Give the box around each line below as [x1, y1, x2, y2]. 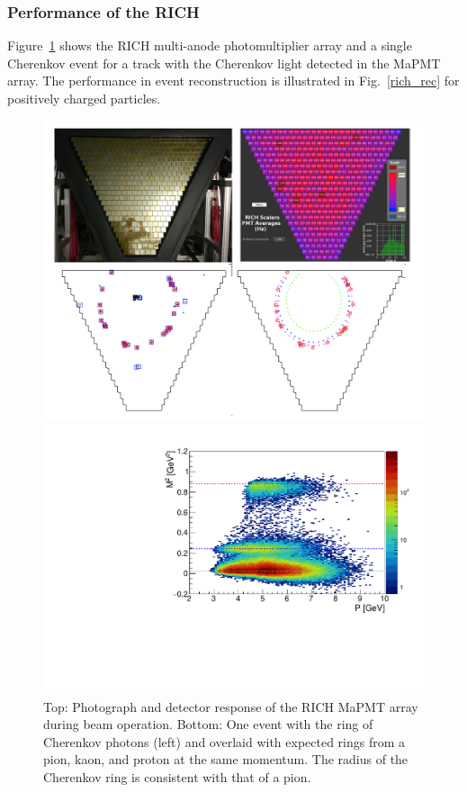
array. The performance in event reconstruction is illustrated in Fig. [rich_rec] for [7, 71, 460, 90]
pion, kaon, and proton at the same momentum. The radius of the [43, 750, 409, 769]
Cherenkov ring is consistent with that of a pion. [43, 767, 311, 786]
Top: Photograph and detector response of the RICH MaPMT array [43, 697, 418, 715]
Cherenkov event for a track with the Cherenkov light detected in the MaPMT [7, 53, 441, 72]
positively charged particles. [7, 89, 161, 107]
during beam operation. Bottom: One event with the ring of [43, 715, 373, 733]
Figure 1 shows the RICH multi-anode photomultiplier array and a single [7, 36, 412, 55]
